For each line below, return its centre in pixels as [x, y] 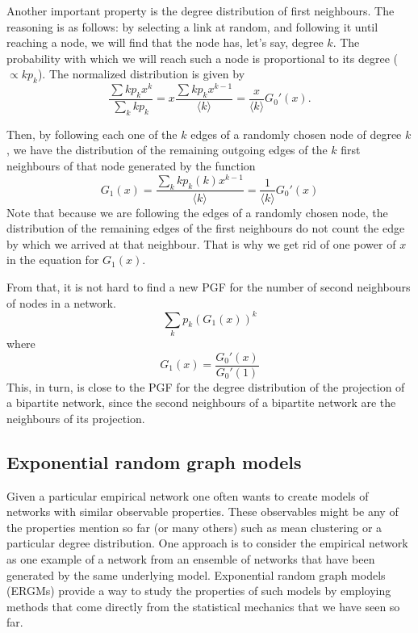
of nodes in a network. [61, 302]
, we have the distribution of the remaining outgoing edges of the [167, 150]
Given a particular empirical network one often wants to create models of [188, 495]
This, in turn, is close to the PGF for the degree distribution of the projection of [206, 386]
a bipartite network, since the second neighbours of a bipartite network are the [201, 402]
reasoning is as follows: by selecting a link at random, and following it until [192, 26]
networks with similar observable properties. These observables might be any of [203, 511]
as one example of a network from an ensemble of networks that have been [191, 558]
